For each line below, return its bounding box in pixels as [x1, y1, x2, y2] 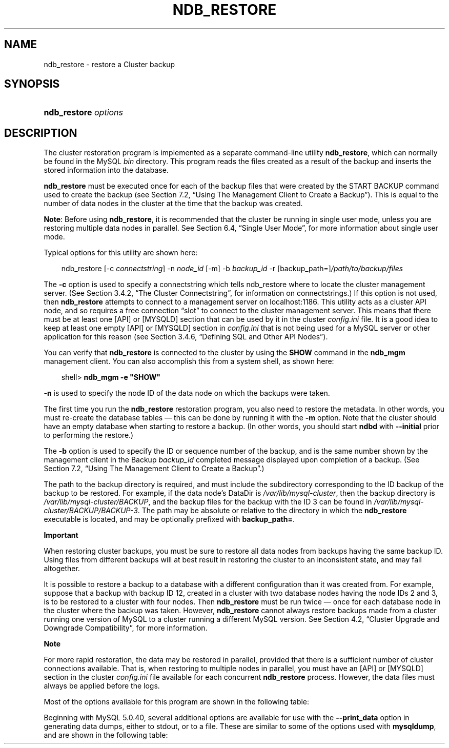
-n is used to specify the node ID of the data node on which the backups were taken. [44, 389, 330, 398]
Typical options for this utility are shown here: [44, 248, 198, 257]
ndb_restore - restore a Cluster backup [44, 59, 175, 69]
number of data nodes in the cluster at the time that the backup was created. [44, 199, 303, 208]
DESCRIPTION [4, 126, 77, 139]
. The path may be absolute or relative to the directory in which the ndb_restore [137, 506, 407, 515]
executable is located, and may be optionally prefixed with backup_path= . [44, 515, 295, 524]
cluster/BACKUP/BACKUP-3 [44, 506, 138, 515]
